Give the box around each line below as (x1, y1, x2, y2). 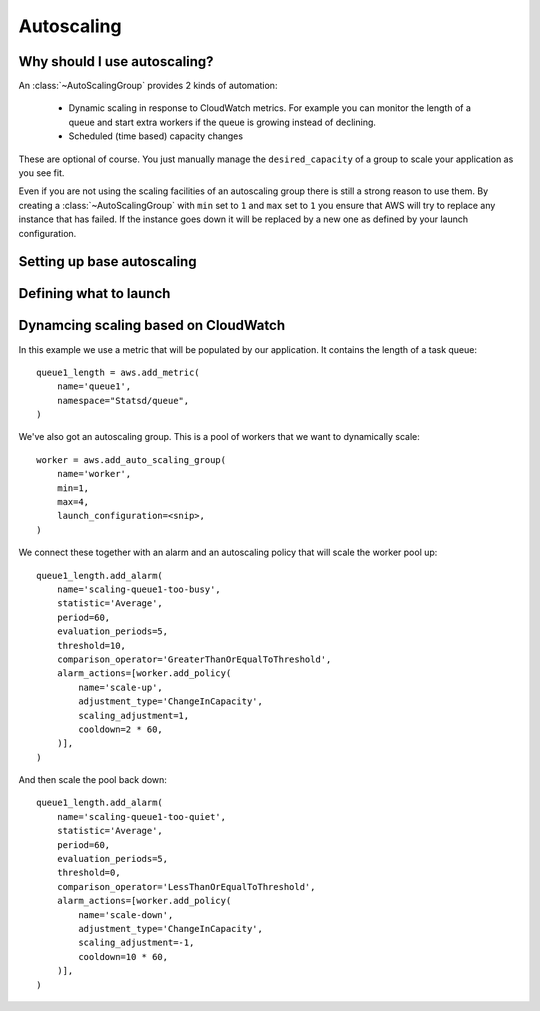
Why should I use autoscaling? (18, 53, 214, 70)
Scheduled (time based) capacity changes (68, 130, 244, 142)
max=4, (56, 496, 90, 508)
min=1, (56, 482, 90, 494)
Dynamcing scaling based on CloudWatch (18, 317, 285, 334)
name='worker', (56, 468, 132, 480)
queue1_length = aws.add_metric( (36, 366, 200, 378)
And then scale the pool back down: (18, 774, 167, 786)
